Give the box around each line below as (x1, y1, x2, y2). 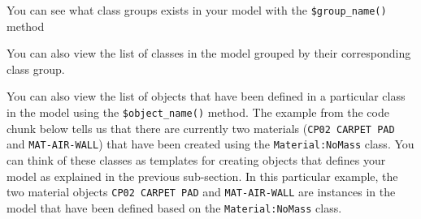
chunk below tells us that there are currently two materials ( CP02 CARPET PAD (7, 119, 395, 136)
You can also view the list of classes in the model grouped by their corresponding (7, 45, 411, 62)
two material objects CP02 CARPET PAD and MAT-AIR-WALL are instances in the (7, 183, 396, 200)
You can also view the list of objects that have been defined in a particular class (7, 88, 406, 105)
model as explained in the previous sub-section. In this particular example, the (7, 167, 398, 184)
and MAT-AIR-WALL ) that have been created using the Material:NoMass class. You (7, 135, 414, 152)
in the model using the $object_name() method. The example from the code (7, 104, 389, 121)
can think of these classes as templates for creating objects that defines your (7, 152, 386, 168)
